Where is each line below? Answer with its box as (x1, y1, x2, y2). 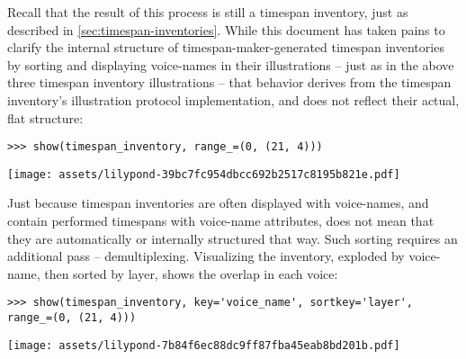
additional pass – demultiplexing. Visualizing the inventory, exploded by (7, 247, 405, 265)
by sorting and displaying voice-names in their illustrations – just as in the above (7, 55, 454, 74)
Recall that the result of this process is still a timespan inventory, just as (7, 3, 408, 21)
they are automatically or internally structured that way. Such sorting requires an (7, 229, 458, 247)
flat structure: (7, 108, 84, 127)
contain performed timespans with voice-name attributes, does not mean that (7, 211, 435, 230)
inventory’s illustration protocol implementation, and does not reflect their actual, (7, 90, 460, 109)
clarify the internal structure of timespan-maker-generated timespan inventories (7, 38, 444, 57)
